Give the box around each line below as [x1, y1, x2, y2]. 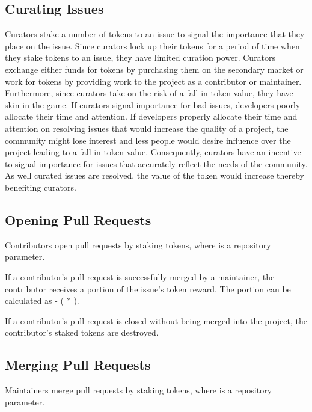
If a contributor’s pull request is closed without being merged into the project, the [5, 314, 307, 327]
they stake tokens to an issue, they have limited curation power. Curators [5, 51, 276, 64]
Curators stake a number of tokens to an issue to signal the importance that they [5, 28, 305, 40]
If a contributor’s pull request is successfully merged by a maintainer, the [5, 270, 275, 283]
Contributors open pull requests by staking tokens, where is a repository [5, 238, 271, 251]
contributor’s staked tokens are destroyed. [5, 326, 159, 339]
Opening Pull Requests [5, 210, 151, 229]
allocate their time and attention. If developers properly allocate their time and [5, 110, 298, 123]
